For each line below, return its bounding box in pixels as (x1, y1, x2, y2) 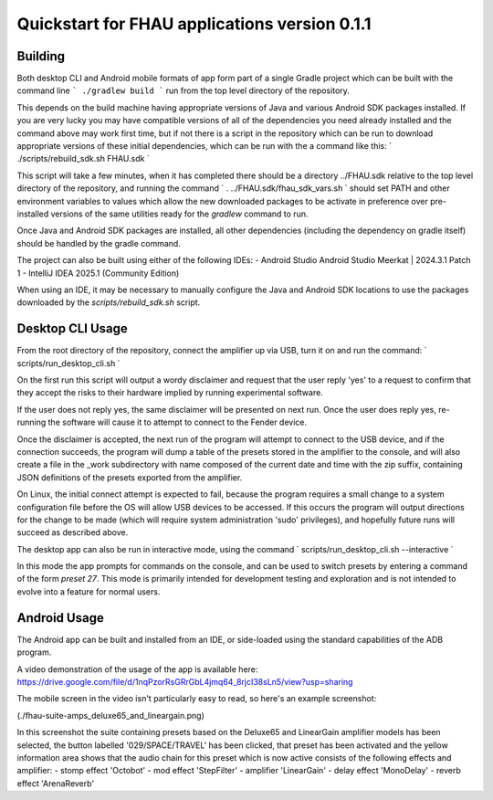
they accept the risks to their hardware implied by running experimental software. (16, 387, 323, 398)
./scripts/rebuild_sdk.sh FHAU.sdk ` (16, 153, 150, 164)
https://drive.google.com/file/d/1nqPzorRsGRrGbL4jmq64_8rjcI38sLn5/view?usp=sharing (16, 676, 353, 687)
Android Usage (16, 610, 104, 626)
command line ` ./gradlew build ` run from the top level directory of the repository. (16, 85, 351, 96)
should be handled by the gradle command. (16, 237, 182, 248)
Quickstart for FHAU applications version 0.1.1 (16, 14, 372, 34)
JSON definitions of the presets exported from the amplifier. (16, 471, 243, 483)
